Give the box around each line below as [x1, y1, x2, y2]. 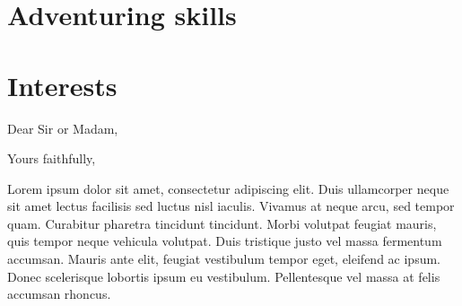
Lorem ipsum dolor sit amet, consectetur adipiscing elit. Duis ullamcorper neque [7, 179, 449, 197]
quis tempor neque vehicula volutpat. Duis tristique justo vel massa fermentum [7, 232, 442, 250]
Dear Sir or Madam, [7, 118, 118, 137]
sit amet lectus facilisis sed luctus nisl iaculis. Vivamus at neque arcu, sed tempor [7, 197, 455, 215]
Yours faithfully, [7, 149, 96, 168]
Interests [7, 66, 118, 103]
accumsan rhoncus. [7, 284, 111, 303]
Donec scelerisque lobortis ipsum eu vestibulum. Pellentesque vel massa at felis [7, 267, 440, 285]
